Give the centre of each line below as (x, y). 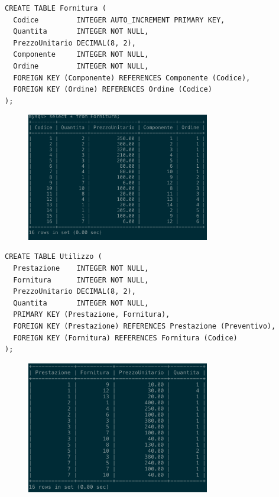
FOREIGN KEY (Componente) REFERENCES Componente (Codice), (132, 78)
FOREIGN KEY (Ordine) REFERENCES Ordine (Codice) (113, 90)
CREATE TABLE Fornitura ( (56, 8)
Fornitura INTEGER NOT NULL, (81, 280)
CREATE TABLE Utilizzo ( (53, 257)
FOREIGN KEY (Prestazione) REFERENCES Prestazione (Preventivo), (145, 327)
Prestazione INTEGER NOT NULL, (81, 269)
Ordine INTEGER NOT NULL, (81, 66)
